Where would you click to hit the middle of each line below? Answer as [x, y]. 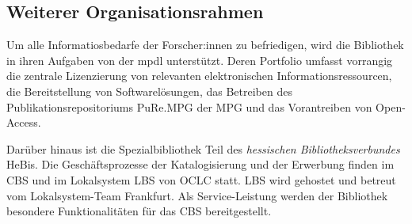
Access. [24, 122]
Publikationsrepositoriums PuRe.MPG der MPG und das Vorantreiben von [189, 106]
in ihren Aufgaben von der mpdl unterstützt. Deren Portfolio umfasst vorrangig [200, 60]
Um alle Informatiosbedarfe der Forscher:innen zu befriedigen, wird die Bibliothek [205, 45]
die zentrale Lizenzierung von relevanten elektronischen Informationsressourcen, [199, 76]
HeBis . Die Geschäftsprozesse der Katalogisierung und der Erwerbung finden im [200, 164]
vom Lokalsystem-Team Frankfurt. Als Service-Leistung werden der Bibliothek [197, 195]
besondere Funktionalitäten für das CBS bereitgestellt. [139, 211]
